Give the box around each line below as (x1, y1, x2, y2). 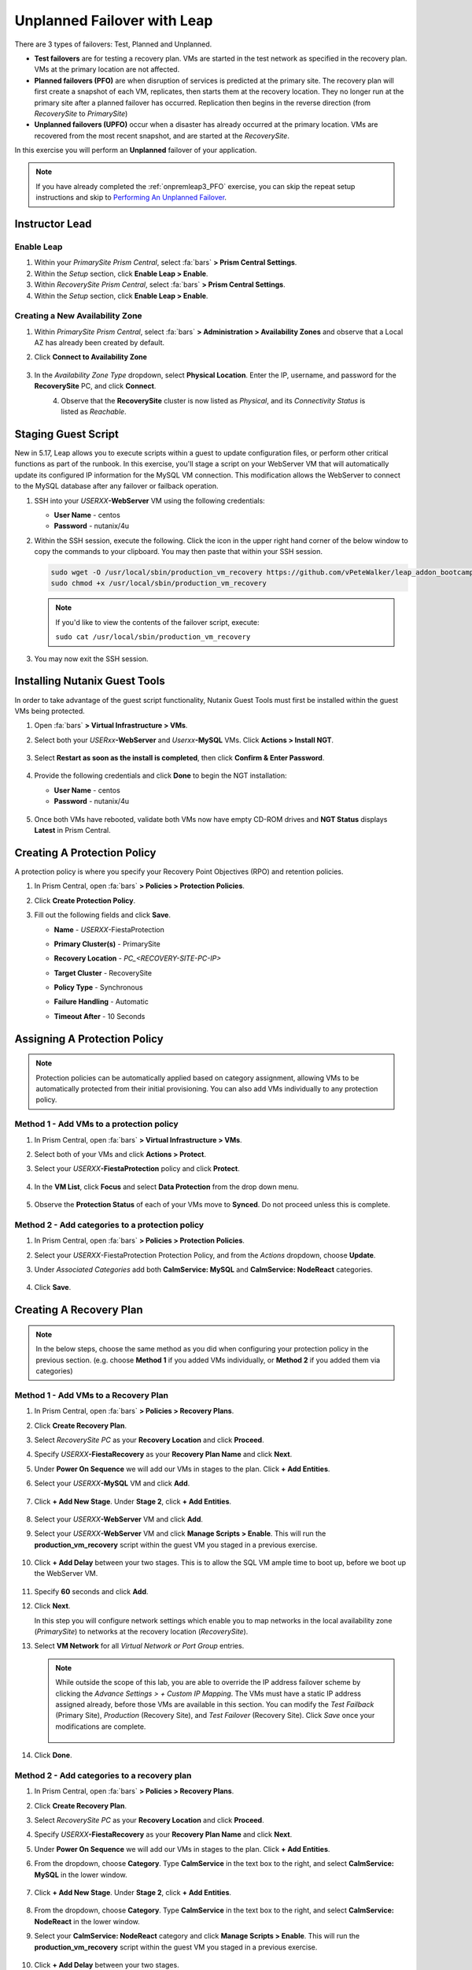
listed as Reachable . (61, 407, 127, 417)
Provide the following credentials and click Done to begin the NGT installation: (34, 771, 287, 780)
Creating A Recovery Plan (14, 1303, 143, 1317)
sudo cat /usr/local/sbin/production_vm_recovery (55, 633, 251, 641)
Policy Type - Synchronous (53, 983, 143, 992)
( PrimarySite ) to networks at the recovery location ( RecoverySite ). (34, 1627, 249, 1637)
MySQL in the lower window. (34, 1870, 127, 1879)
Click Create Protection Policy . (34, 895, 136, 905)
